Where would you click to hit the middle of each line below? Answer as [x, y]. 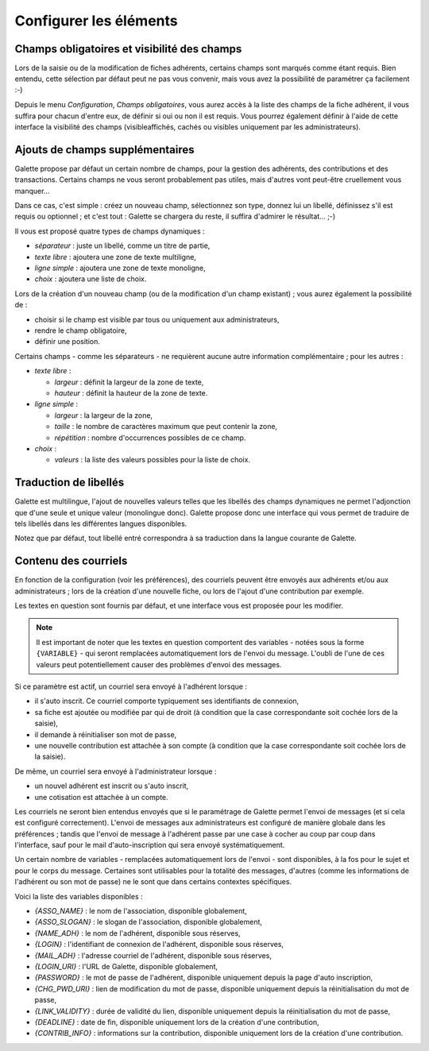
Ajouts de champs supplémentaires [104, 150]
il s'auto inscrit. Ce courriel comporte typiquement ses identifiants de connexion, [167, 701]
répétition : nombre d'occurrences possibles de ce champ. [150, 438]
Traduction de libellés [70, 483]
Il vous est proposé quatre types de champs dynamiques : [110, 231]
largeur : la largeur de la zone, [104, 415]
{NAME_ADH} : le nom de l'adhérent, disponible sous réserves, [138, 933]
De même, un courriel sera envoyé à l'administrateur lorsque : [116, 771]
